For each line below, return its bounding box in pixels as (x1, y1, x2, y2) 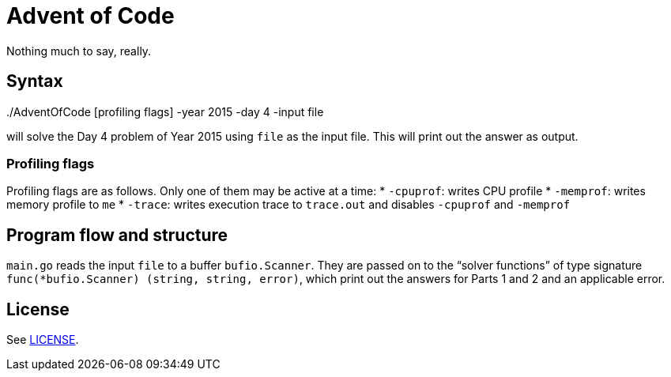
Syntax (6, 71, 63, 92)
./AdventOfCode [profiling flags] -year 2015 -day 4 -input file (6, 104, 324, 119)
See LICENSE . (6, 333, 79, 347)
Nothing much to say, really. (6, 43, 152, 58)
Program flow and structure (6, 224, 228, 245)
